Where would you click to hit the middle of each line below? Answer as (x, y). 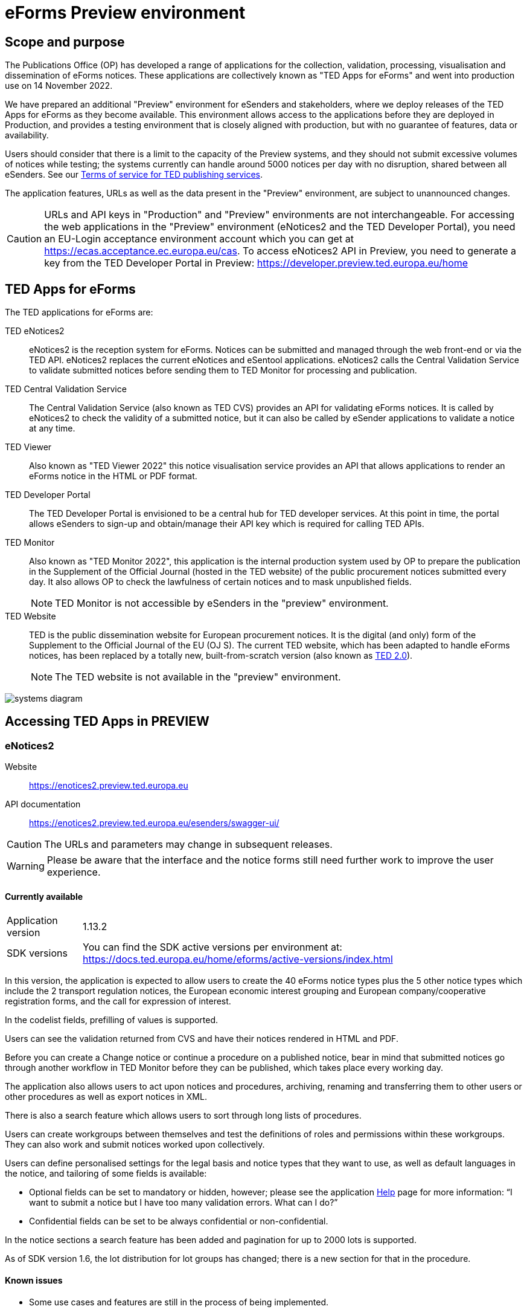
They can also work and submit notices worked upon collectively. (135, 1145)
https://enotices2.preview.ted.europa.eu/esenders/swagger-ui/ (154, 823)
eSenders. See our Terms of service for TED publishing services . (134, 175)
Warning (26, 866)
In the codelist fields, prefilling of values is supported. (112, 1020)
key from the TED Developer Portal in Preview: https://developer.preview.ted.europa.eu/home (256, 263)
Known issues (34, 1281)
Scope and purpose (65, 42)
